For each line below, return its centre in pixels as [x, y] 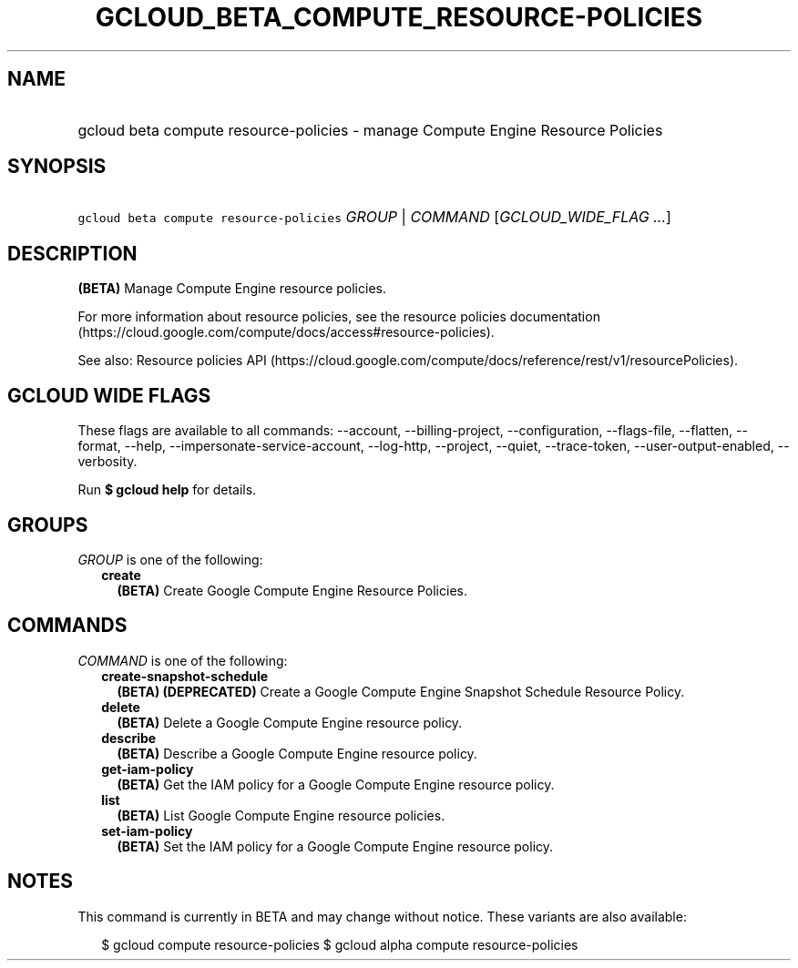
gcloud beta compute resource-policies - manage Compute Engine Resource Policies [370, 130]
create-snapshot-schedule [185, 676]
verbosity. [107, 462]
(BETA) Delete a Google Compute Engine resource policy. [290, 722]
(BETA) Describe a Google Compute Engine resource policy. [297, 753]
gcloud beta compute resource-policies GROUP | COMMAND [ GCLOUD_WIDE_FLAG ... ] [374, 217]
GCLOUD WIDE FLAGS [109, 395]
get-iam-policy [148, 769]
